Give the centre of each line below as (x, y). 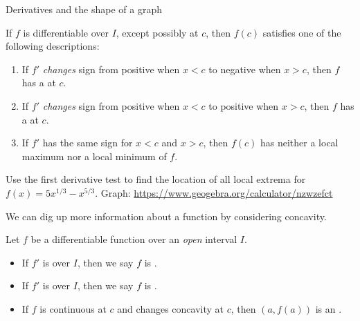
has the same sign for (88, 143)
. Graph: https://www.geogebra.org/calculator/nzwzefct (214, 192)
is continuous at (73, 308)
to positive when (244, 105)
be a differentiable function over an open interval (134, 239)
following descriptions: (53, 46)
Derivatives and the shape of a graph (84, 9)
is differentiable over (66, 32)
